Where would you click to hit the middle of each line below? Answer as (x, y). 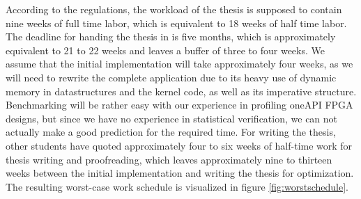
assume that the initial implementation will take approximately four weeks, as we (179, 64)
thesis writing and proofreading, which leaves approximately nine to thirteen (169, 159)
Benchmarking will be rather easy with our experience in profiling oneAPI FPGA (179, 105)
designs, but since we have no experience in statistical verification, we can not (172, 118)
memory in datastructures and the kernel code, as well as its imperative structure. (181, 91)
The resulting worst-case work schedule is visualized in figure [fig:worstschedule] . (177, 186)
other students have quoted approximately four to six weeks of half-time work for (179, 145)
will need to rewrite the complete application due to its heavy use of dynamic (171, 77)
